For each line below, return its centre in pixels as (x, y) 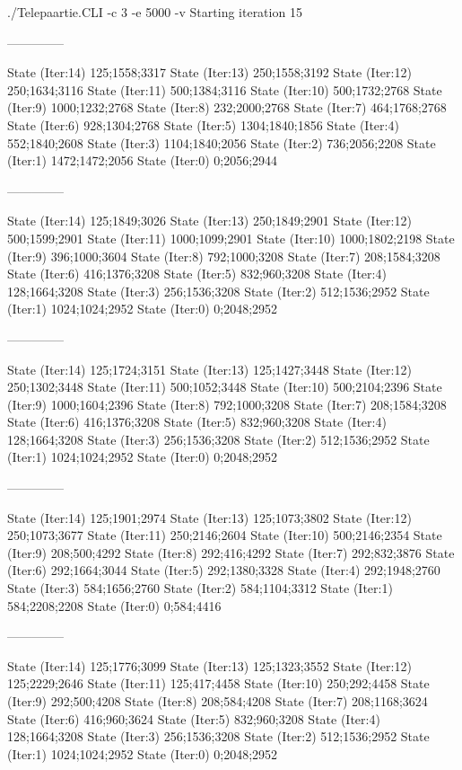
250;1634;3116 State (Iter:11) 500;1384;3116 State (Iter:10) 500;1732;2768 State (225, 89)
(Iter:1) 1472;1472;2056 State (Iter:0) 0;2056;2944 (143, 160)
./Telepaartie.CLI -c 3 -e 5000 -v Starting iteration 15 (155, 12)
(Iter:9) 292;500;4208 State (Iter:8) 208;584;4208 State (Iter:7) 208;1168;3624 (218, 701)
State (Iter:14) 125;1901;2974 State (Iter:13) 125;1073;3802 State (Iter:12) (209, 517)
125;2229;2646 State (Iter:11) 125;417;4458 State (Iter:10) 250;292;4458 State (218, 683)
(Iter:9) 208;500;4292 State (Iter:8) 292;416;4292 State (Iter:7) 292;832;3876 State (231, 552)
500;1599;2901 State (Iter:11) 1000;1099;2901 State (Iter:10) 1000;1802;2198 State (231, 238)
